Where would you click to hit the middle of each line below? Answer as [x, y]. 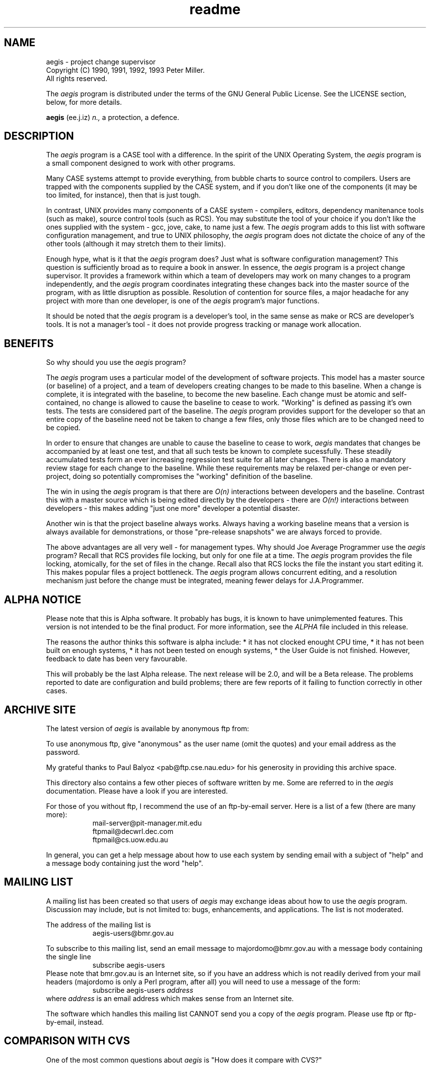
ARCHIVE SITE [40, 710]
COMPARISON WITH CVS [67, 1041]
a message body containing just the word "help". [125, 863]
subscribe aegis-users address [143, 990]
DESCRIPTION [39, 136]
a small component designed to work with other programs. [141, 163]
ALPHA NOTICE [43, 599]
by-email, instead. [75, 1022]
